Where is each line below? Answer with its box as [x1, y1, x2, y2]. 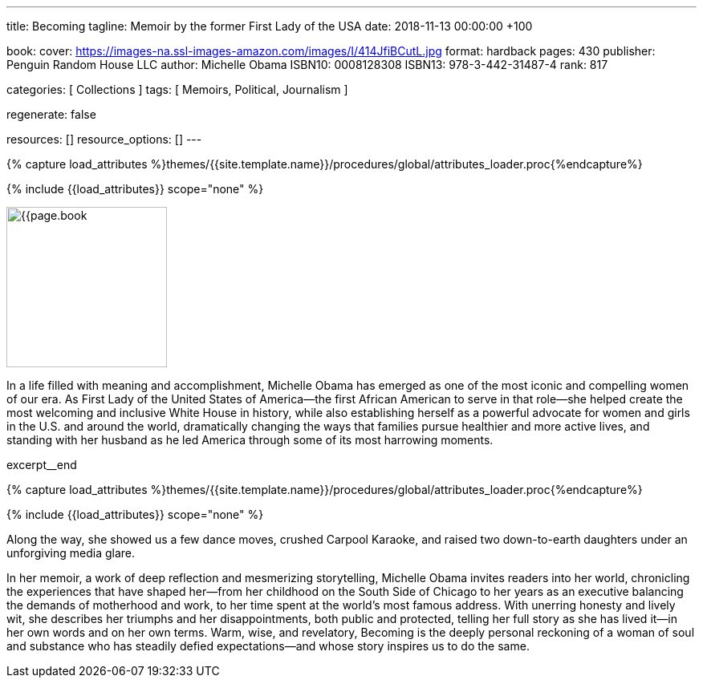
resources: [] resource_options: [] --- [6, 132, 202, 146]
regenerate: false [6, 107, 96, 121]
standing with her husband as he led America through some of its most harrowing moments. [6, 433, 494, 447]
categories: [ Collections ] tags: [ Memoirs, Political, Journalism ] [6, 83, 348, 96]
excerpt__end [6, 458, 77, 472]
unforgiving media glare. [6, 546, 136, 560]
